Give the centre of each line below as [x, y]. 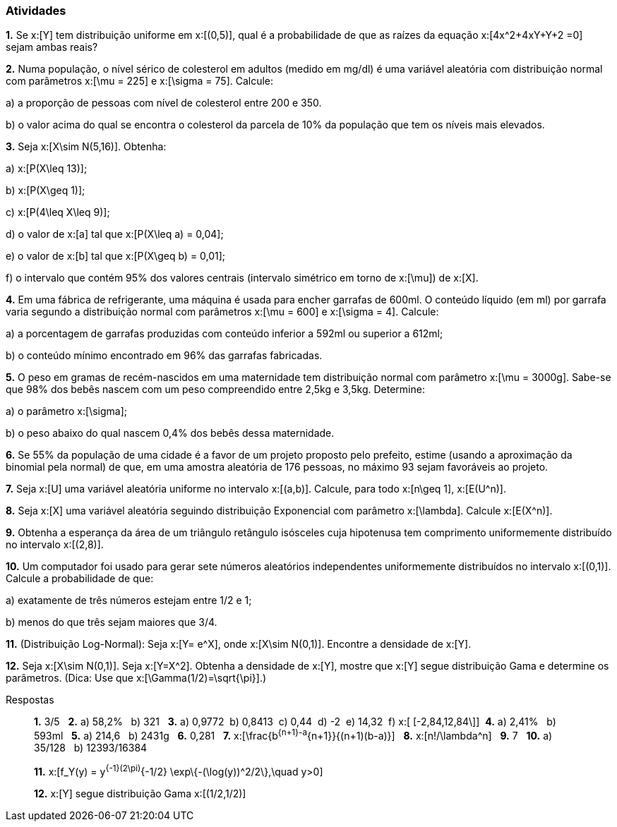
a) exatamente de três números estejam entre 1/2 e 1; [129, 600]
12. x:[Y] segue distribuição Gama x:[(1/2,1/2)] [140, 793]
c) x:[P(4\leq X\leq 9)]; [58, 212]
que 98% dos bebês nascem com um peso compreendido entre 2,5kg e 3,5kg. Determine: [215, 390]
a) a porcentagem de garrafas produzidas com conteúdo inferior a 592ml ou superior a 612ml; [224, 334]
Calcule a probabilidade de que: [80, 579]
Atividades [36, 11]
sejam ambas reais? [52, 47]
